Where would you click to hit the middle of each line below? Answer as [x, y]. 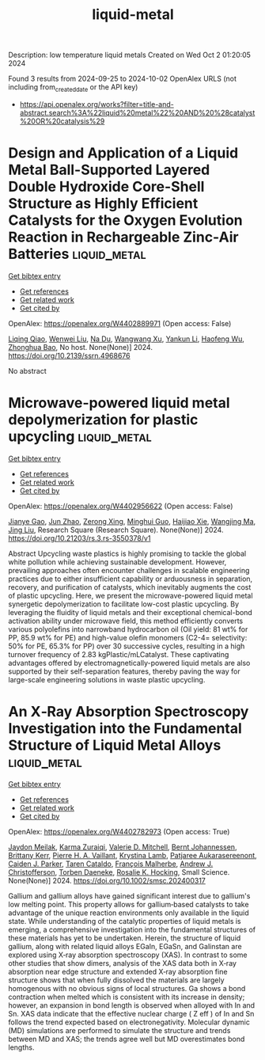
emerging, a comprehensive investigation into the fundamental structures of [132, 929]
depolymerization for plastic [103, 420]
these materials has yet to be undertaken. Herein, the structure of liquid [125, 938]
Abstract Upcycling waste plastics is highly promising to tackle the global [127, 553]
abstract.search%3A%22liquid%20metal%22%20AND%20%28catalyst [137, 112]
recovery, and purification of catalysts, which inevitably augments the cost [130, 587]
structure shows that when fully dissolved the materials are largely [116, 980]
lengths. [21, 1047]
